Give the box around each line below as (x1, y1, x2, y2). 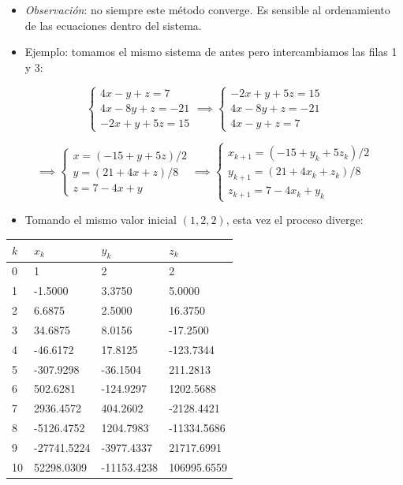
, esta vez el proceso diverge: (226, 211, 364, 228)
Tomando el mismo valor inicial (24, 211, 177, 228)
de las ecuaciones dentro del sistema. (24, 17, 202, 33)
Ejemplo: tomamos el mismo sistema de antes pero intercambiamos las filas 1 (24, 43, 397, 60)
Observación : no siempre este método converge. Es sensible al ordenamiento (24, 2, 390, 17)
